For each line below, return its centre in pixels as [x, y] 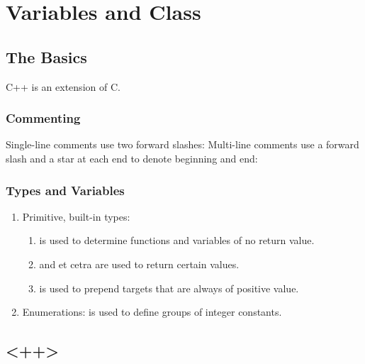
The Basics [46, 56]
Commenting [43, 118]
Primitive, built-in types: [76, 216]
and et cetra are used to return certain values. [139, 264]
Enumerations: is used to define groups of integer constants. [152, 312]
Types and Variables [65, 190]
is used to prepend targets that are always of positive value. [169, 288]
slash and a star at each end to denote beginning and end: [132, 158]
